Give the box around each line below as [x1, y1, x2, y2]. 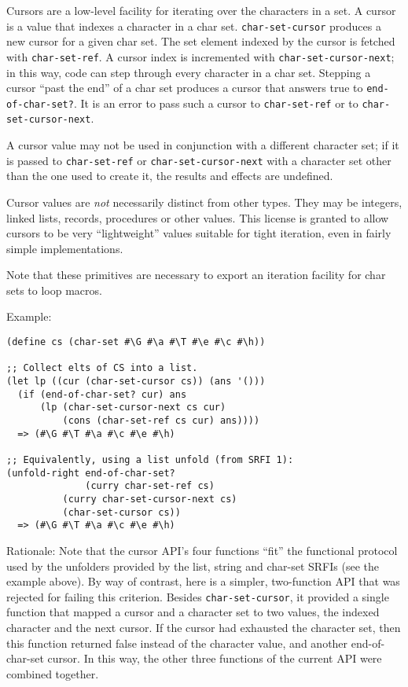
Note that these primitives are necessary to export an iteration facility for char [6, 266, 386, 283]
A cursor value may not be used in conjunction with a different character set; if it [6, 137, 399, 153]
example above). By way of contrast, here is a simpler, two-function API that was [6, 573, 400, 590]
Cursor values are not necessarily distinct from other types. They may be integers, [6, 193, 402, 210]
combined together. [6, 665, 99, 681]
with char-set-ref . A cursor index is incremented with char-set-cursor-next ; [6, 48, 395, 64]
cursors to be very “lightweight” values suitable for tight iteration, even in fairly [6, 225, 391, 241]
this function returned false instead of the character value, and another [6, 634, 348, 651]
